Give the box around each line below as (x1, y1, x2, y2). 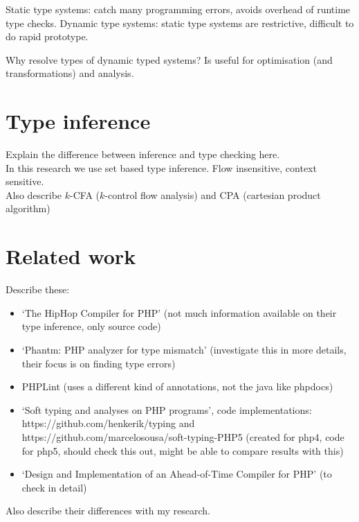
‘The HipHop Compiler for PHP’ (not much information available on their (21, 305, 337, 320)
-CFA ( (70, 187, 100, 202)
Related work (6, 242, 136, 270)
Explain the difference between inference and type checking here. (6, 147, 280, 162)
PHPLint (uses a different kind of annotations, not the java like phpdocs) (21, 379, 333, 394)
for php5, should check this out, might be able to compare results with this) (21, 443, 344, 458)
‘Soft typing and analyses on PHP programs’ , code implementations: (21, 402, 312, 417)
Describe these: (6, 282, 70, 297)
